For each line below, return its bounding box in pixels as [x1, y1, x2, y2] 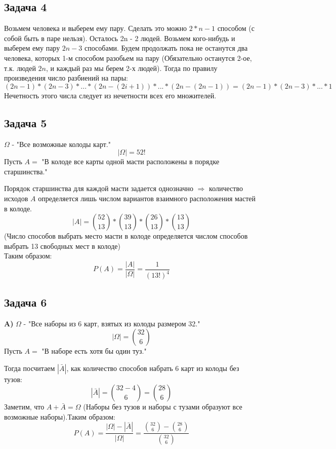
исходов [4, 193, 28, 203]
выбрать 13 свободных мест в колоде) [4, 240, 120, 251]
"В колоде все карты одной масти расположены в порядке [41, 156, 220, 167]
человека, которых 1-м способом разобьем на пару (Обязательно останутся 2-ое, [4, 52, 252, 63]
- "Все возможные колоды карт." [12, 138, 111, 149]
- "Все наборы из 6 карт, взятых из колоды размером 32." [23, 318, 200, 328]
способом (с [217, 23, 255, 33]
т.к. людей [4, 62, 36, 73]
